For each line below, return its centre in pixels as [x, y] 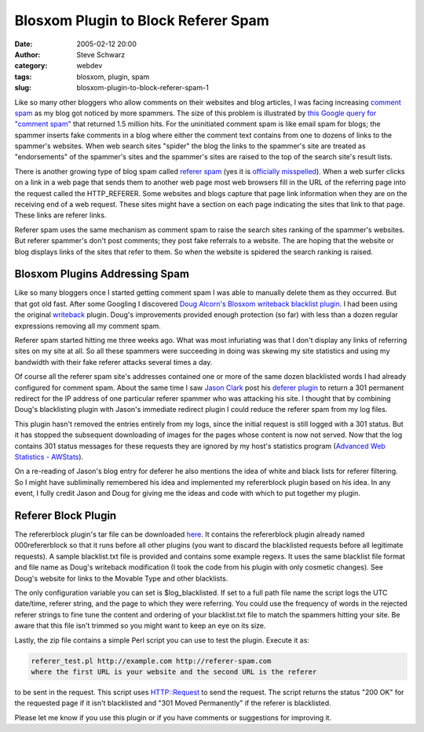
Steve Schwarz [101, 54]
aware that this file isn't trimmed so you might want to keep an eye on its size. [140, 626]
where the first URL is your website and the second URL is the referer [174, 672]
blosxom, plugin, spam [113, 76]
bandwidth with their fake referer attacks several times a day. [113, 362]
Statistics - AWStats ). [49, 457]
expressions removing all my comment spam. [88, 326]
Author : [27, 54]
